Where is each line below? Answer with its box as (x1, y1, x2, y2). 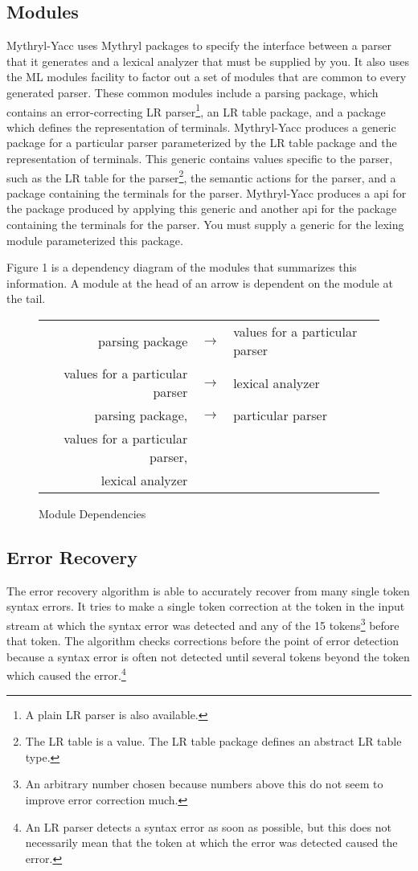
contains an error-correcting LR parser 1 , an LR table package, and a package (6, 100, 386, 120)
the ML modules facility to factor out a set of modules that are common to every (6, 68, 407, 85)
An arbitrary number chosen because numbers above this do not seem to (25, 775, 383, 792)
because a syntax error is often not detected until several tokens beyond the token (6, 648, 410, 664)
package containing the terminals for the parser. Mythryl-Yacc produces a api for (6, 184, 407, 201)
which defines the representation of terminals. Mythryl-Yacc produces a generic (6, 118, 396, 135)
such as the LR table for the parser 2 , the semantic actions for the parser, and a (6, 166, 396, 186)
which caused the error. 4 (6, 664, 126, 684)
